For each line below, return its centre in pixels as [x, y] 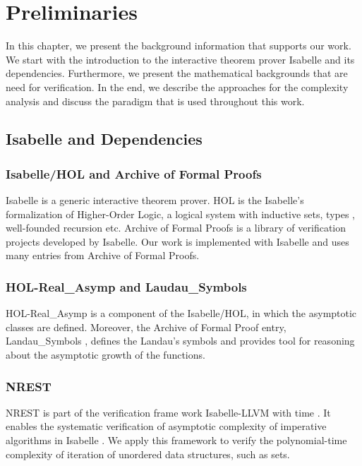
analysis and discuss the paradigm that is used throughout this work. [155, 101]
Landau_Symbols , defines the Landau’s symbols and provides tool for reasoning [180, 341]
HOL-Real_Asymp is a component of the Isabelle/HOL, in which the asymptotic [181, 313]
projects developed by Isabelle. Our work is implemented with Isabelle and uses [177, 241]
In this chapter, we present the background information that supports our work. [179, 46]
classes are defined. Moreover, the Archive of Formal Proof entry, [146, 327]
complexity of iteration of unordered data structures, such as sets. [148, 454]
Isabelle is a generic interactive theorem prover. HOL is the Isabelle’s [155, 200]
